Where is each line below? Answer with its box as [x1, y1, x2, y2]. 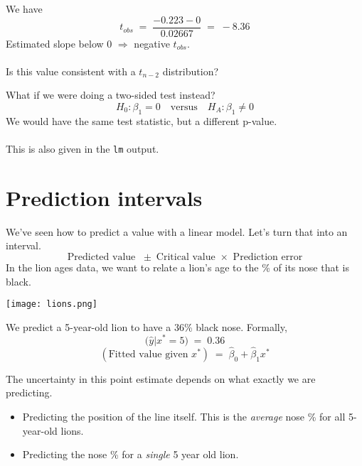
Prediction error [233, 251, 303, 262]
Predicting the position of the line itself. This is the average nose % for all [22, 408, 346, 423]
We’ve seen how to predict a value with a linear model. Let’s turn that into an [6, 224, 348, 239]
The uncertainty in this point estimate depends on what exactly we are [6, 371, 316, 386]
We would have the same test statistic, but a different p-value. [6, 113, 277, 128]
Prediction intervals [6, 183, 203, 212]
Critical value [156, 251, 215, 262]
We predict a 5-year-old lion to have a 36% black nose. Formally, [6, 319, 287, 334]
